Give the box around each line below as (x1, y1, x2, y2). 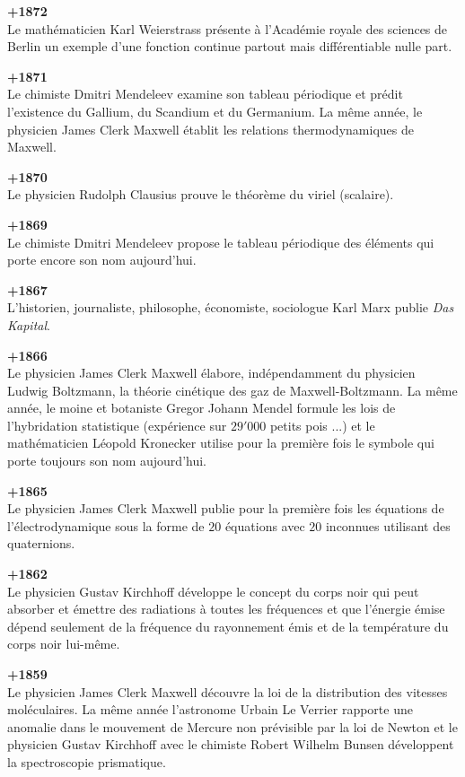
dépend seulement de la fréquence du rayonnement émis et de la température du (7, 616, 449, 635)
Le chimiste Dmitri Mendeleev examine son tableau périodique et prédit (7, 84, 403, 103)
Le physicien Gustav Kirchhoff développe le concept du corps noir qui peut (7, 581, 419, 600)
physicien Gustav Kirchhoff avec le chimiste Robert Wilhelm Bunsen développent (7, 735, 454, 754)
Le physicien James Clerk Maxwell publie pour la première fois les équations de (7, 499, 444, 518)
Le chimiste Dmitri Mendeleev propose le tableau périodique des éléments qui (7, 232, 434, 251)
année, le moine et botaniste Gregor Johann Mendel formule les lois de (7, 398, 396, 417)
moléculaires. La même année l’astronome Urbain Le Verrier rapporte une (7, 700, 413, 719)
